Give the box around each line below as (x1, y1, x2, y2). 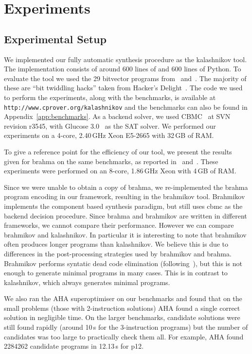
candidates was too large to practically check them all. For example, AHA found (4, 331, 244, 341)
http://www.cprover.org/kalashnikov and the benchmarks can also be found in (4, 101, 248, 112)
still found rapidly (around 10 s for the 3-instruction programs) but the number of (4, 322, 248, 332)
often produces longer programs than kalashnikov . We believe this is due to (4, 239, 229, 249)
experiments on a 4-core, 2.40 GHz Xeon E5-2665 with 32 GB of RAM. (4, 130, 214, 140)
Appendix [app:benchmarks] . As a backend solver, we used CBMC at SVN (4, 111, 231, 121)
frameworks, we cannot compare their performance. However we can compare (4, 220, 234, 230)
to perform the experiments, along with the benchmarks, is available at (4, 92, 216, 102)
